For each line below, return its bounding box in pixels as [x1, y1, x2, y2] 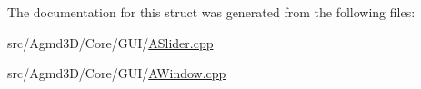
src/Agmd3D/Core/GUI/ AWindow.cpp [7, 64, 226, 83]
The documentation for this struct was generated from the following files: [7, 3, 416, 21]
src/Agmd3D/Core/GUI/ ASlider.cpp [7, 33, 214, 52]
